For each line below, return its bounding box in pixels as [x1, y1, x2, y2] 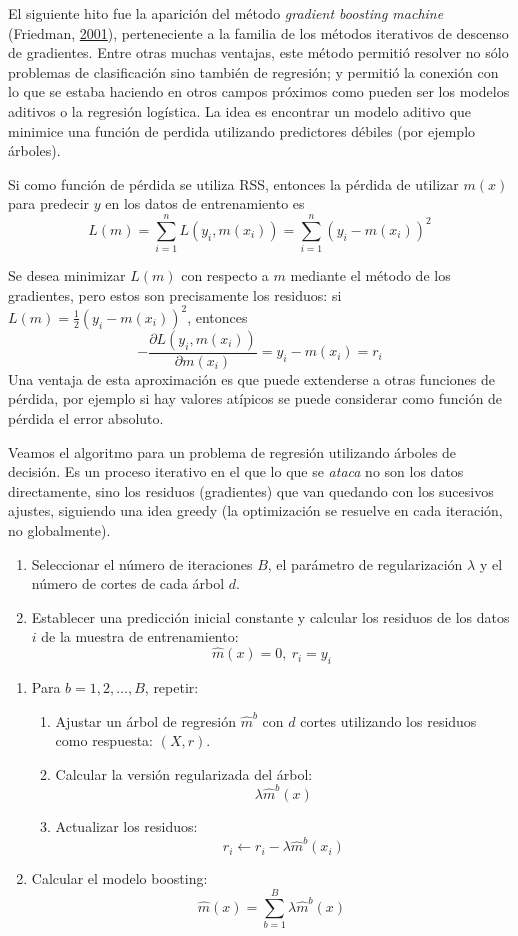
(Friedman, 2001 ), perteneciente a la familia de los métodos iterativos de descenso [8, 22, 509, 43]
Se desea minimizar [8, 265, 126, 286]
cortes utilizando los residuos [300, 710, 477, 731]
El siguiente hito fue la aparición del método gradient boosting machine [8, 3, 444, 23]
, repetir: [144, 676, 199, 697]
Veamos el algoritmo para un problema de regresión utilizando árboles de [8, 441, 457, 462]
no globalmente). [8, 519, 111, 540]
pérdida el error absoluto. [8, 407, 164, 428]
